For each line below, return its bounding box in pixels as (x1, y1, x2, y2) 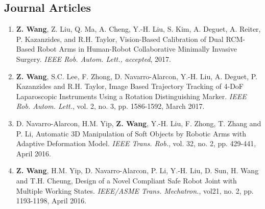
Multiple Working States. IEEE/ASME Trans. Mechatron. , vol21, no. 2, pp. (16, 185, 254, 196)
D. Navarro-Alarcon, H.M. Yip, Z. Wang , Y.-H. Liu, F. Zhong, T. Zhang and (16, 118, 261, 128)
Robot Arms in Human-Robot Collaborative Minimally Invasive (37, 43, 237, 54)
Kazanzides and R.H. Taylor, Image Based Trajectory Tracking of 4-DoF (16, 81, 244, 91)
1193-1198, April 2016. (16, 195, 87, 206)
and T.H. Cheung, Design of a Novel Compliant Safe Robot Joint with (16, 175, 237, 185)
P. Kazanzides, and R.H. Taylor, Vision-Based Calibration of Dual (16, 33, 224, 44)
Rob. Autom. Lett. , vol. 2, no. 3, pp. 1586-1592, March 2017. (16, 101, 205, 111)
